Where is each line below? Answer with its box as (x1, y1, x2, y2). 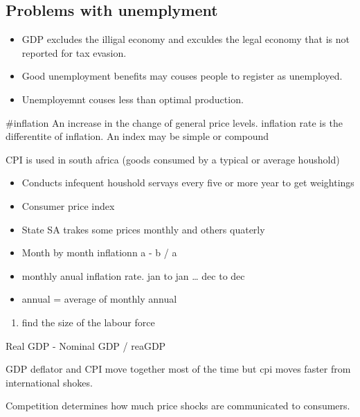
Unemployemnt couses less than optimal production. (21, 91, 244, 106)
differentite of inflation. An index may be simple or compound (6, 129, 269, 143)
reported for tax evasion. (21, 45, 127, 60)
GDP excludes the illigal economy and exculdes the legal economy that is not (21, 32, 350, 46)
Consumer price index (21, 198, 115, 213)
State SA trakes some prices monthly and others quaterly (21, 222, 265, 236)
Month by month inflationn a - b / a (21, 245, 177, 260)
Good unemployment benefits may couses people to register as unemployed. (21, 69, 343, 83)
